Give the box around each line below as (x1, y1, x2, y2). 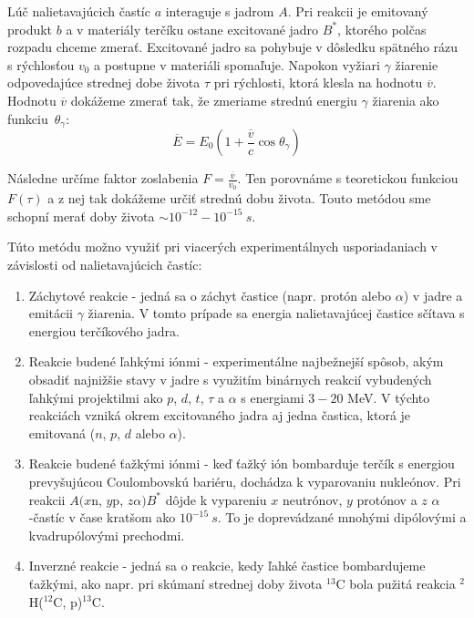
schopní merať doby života (7, 206, 155, 225)
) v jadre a (403, 285, 463, 304)
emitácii (28, 304, 74, 323)
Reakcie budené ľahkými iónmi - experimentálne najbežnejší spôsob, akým (28, 352, 444, 371)
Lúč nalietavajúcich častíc (7, 2, 150, 20)
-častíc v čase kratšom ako (28, 508, 176, 527)
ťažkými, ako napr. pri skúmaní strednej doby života (28, 573, 323, 592)
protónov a (356, 489, 417, 509)
